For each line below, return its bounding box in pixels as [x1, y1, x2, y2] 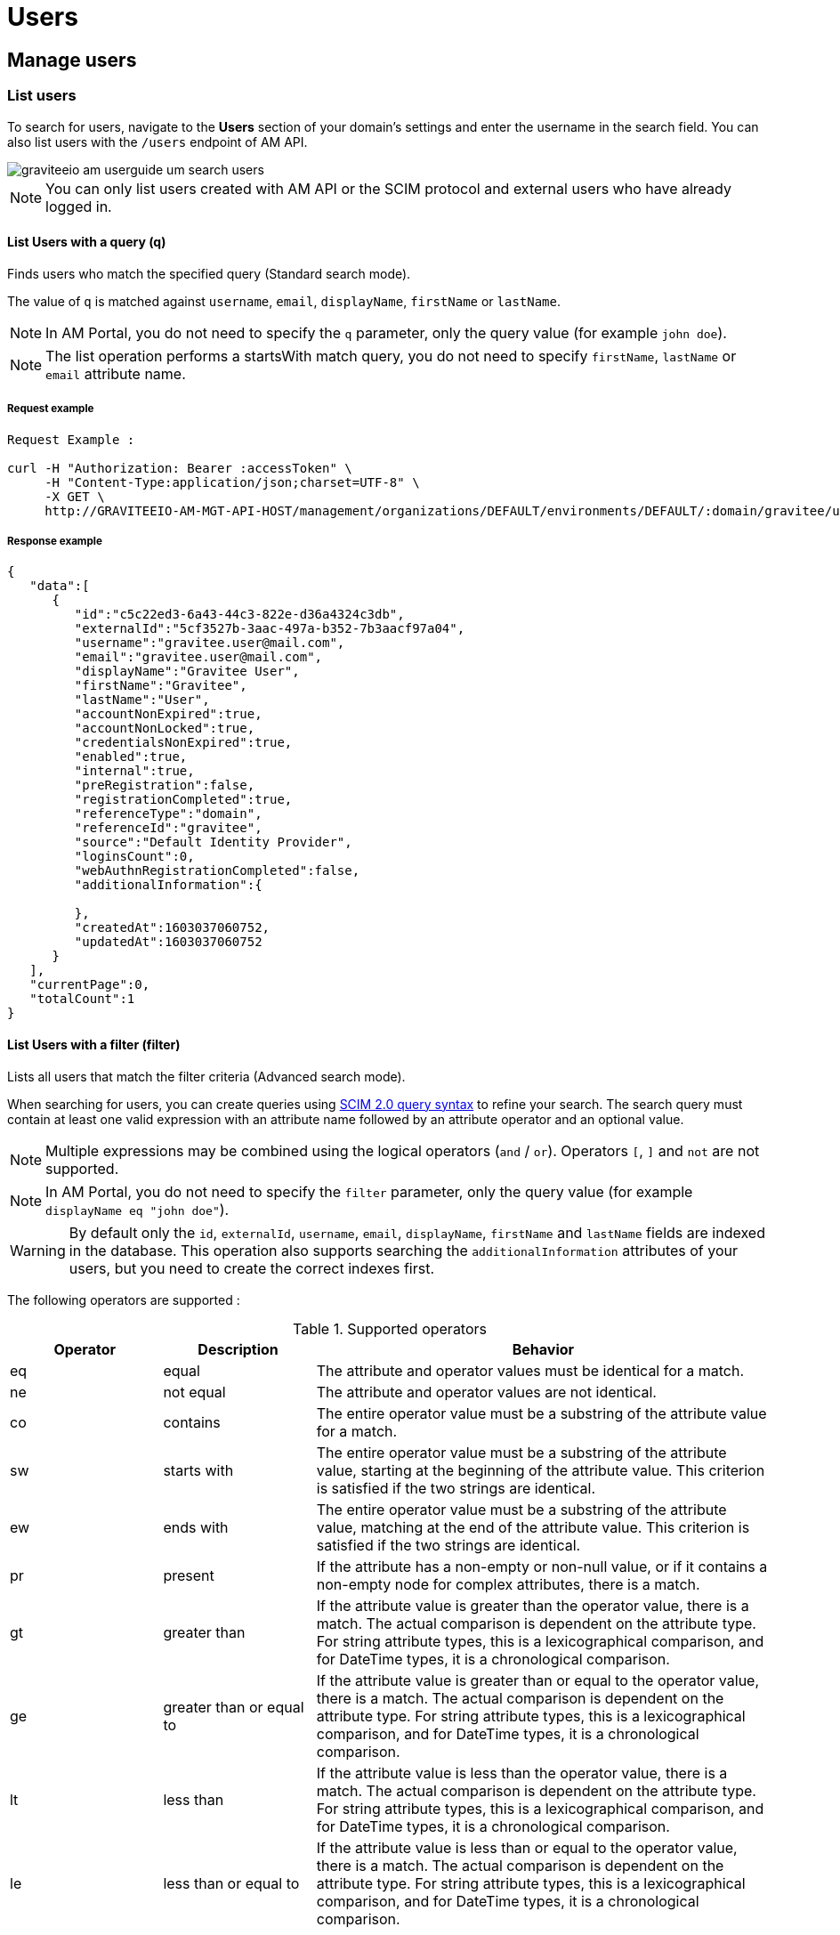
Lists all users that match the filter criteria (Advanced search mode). [7, 1068, 406, 1084]
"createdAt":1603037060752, [74, 920, 271, 935]
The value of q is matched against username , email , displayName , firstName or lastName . [7, 293, 561, 309]
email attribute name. [45, 364, 186, 383]
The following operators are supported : [7, 1291, 240, 1308]
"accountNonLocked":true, [74, 721, 255, 736]
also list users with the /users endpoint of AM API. [7, 134, 308, 150]
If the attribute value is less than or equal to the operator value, [316, 1838, 738, 1857]
